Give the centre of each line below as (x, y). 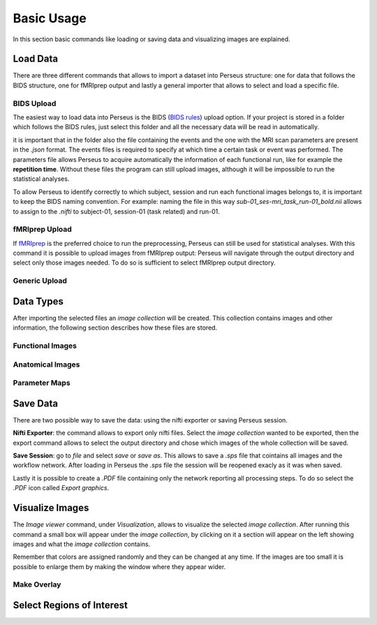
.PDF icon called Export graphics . (61, 488)
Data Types (38, 301)
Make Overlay (37, 584)
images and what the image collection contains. (82, 544)
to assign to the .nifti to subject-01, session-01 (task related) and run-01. (116, 211)
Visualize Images (51, 508)
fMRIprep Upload (43, 229)
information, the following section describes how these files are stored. (115, 328)
